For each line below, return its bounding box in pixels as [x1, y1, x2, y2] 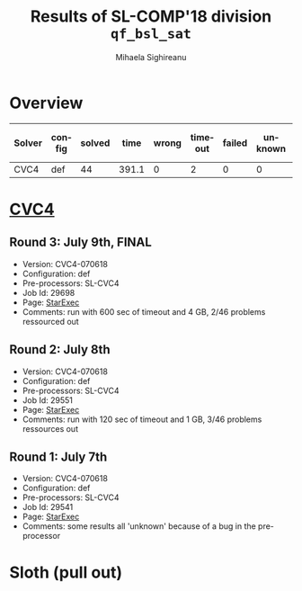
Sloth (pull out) [9, 562, 123, 582]
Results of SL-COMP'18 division [30, 6, 272, 27]
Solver [13, 137, 43, 149]
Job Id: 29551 [22, 394, 74, 406]
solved [80, 137, 111, 149]
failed [222, 137, 248, 149]
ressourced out [22, 316, 79, 327]
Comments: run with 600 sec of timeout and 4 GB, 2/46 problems [22, 306, 266, 317]
